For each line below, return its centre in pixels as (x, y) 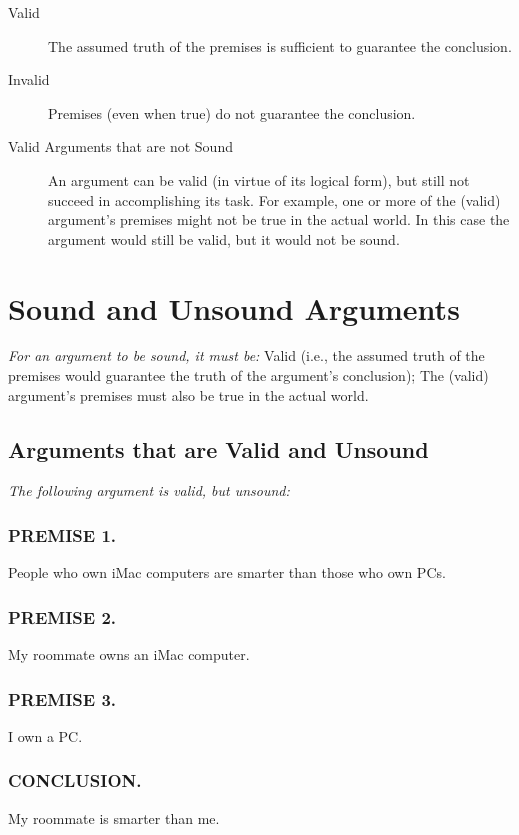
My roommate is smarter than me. (114, 817)
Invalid (29, 79)
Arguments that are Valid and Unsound (218, 448)
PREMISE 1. (62, 534)
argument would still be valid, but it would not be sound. (224, 238)
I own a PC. (45, 735)
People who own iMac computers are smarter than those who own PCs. (227, 572)
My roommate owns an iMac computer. (129, 654)
